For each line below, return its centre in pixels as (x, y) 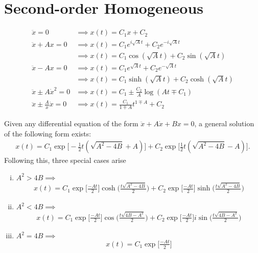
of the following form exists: (48, 133)
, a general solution (224, 123)
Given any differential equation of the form (71, 123)
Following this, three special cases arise (65, 160)
